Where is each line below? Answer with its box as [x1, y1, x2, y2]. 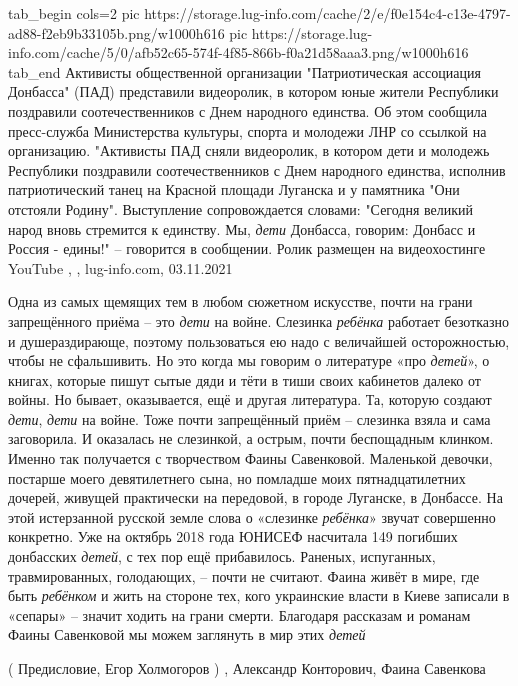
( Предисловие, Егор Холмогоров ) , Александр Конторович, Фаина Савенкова [8, 658, 486, 678]
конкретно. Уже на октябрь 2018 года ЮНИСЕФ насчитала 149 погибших [8, 526, 458, 547]
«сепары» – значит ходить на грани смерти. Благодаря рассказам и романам [8, 604, 471, 625]
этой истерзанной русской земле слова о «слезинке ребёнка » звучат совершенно [8, 506, 496, 527]
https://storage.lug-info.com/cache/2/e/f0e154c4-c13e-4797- [144, 3, 511, 23]
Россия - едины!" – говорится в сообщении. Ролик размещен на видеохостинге [8, 238, 486, 259]
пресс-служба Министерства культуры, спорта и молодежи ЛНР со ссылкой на [8, 120, 487, 141]
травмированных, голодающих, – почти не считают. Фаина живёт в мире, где [8, 565, 480, 586]
